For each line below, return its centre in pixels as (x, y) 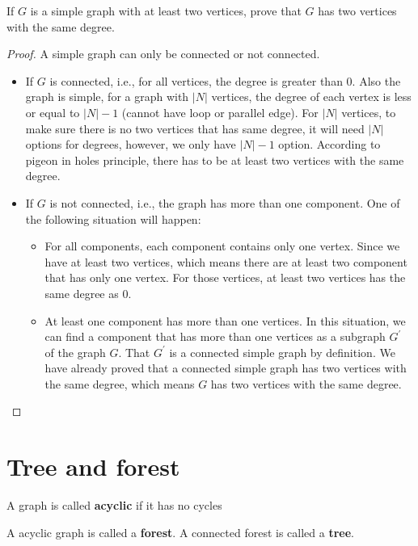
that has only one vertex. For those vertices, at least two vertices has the (225, 277)
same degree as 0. (88, 293)
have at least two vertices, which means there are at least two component (226, 261)
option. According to (329, 144)
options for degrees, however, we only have (131, 144)
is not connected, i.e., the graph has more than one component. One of (225, 202)
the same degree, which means (120, 383)
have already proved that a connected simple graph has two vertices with (226, 368)
